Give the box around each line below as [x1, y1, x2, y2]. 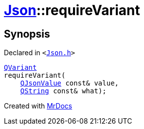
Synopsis [4, 27, 50, 40]
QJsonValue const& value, [20, 79, 119, 87]
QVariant [4, 64, 37, 72]
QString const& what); [20, 87, 107, 95]
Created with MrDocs [4, 102, 72, 110]
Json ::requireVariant [4, 2, 140, 19]
